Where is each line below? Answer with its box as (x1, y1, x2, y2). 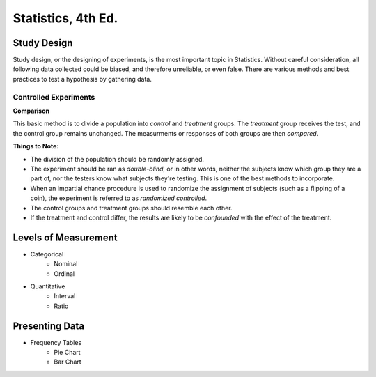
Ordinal (54, 269, 75, 278)
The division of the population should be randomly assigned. (30, 155, 205, 163)
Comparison (13, 107, 50, 115)
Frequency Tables (30, 338, 82, 346)
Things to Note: (13, 142, 59, 151)
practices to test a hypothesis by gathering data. (13, 75, 152, 83)
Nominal (54, 260, 78, 268)
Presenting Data (13, 320, 85, 332)
